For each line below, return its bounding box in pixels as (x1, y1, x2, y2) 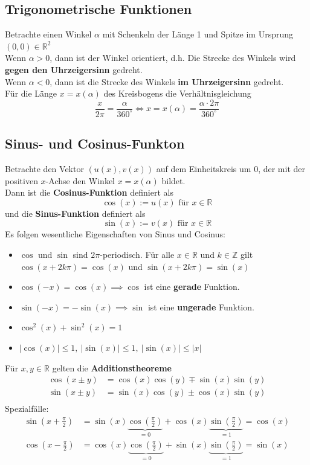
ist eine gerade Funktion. (144, 280, 240, 293)
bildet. (161, 174, 186, 187)
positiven (5, 174, 38, 187)
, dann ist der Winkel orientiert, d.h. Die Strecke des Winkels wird (50, 51, 296, 64)
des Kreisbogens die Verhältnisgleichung (103, 87, 251, 100)
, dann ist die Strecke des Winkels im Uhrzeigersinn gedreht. (50, 75, 284, 88)
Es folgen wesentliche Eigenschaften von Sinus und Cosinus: (5, 228, 225, 240)
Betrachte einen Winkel (5, 28, 92, 40)
